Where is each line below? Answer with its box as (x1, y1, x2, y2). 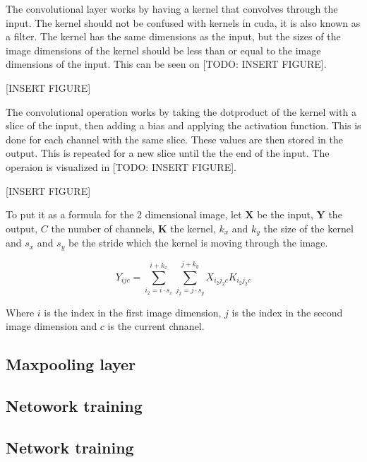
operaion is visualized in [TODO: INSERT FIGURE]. (6, 159, 236, 174)
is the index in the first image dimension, (44, 304, 222, 319)
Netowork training (6, 394, 143, 416)
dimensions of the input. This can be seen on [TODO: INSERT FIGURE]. (6, 57, 327, 71)
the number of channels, (51, 220, 155, 235)
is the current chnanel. (107, 319, 205, 333)
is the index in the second (231, 304, 343, 319)
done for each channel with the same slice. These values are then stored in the (6, 131, 343, 146)
